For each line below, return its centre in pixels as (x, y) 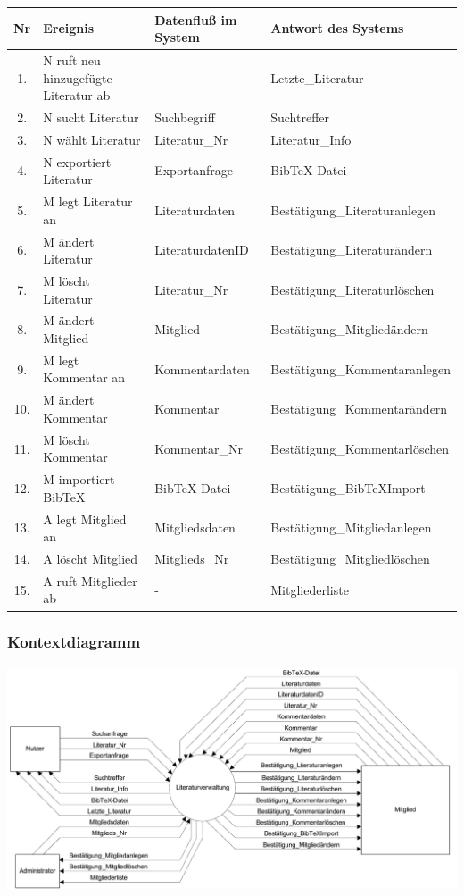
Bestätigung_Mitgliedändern (349, 329)
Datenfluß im (196, 19)
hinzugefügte (78, 77)
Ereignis (69, 28)
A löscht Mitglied (91, 559)
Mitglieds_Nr (192, 559)
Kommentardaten (202, 368)
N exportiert (77, 161)
